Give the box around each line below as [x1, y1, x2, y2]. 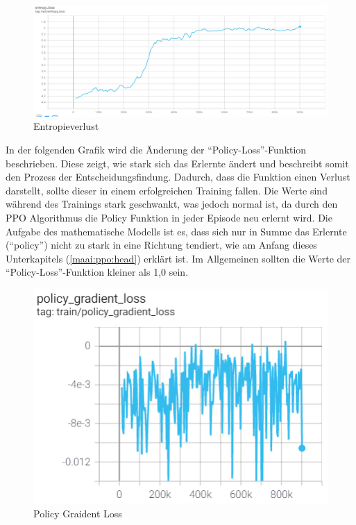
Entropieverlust [33, 119, 99, 133]
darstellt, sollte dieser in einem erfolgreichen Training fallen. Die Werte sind [6, 183, 328, 197]
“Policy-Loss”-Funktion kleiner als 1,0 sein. [6, 265, 189, 279]
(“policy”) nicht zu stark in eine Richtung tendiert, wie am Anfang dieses [6, 237, 317, 252]
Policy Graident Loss [33, 506, 122, 520]
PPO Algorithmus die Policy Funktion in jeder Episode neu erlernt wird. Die [6, 210, 332, 224]
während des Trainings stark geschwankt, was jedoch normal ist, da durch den [6, 197, 338, 211]
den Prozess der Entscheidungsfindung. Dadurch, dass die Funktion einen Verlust [6, 169, 350, 184]
